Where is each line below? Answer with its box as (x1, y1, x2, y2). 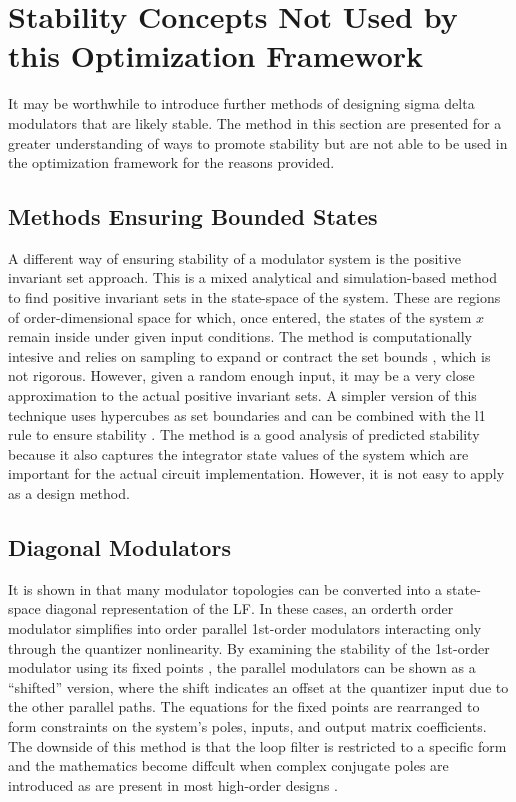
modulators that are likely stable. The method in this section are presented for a (8, 112, 502, 133)
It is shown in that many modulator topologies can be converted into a (8, 578, 442, 599)
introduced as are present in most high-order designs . (8, 774, 338, 795)
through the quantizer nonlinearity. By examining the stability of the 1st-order (8, 637, 490, 658)
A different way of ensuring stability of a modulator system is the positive (8, 247, 461, 268)
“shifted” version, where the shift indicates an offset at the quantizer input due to (8, 676, 509, 697)
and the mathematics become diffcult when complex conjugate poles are (8, 755, 449, 776)
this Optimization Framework (8, 35, 424, 76)
